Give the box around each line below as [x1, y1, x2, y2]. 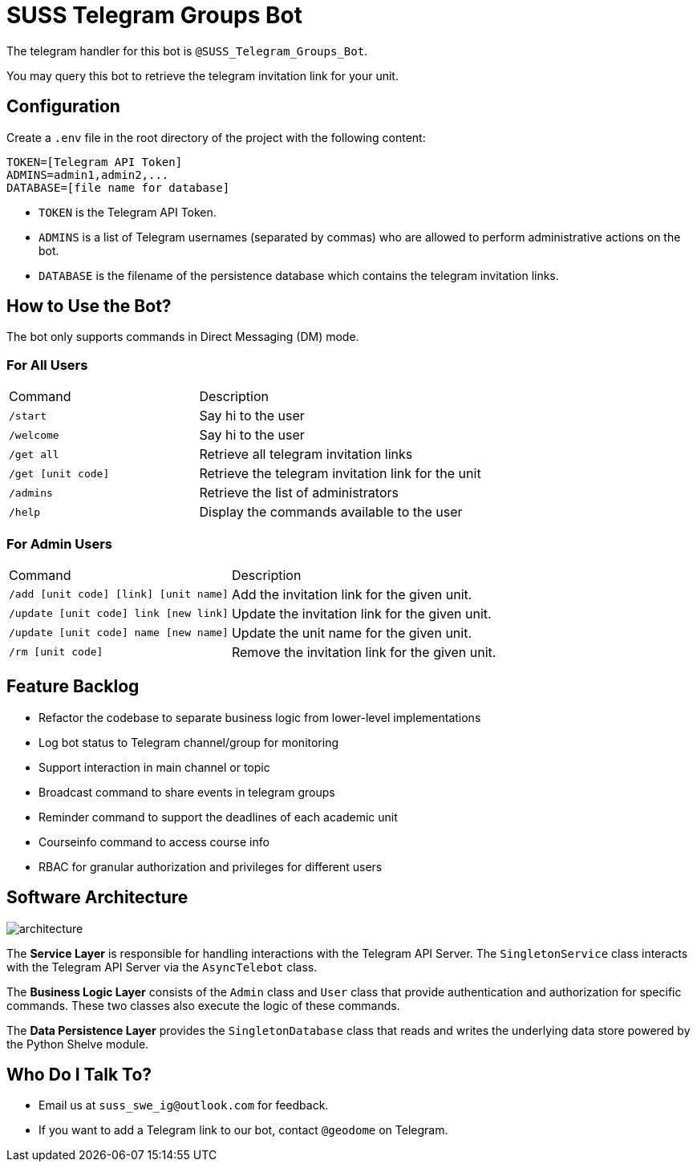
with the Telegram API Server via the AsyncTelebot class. [6, 959, 318, 974]
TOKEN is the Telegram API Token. [38, 205, 217, 219]
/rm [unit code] [9, 646, 103, 659]
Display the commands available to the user [199, 504, 463, 521]
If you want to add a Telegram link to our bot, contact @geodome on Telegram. [38, 1123, 448, 1138]
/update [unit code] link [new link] [9, 607, 229, 620]
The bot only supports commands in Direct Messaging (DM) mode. [6, 330, 359, 344]
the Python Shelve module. [6, 1036, 149, 1051]
